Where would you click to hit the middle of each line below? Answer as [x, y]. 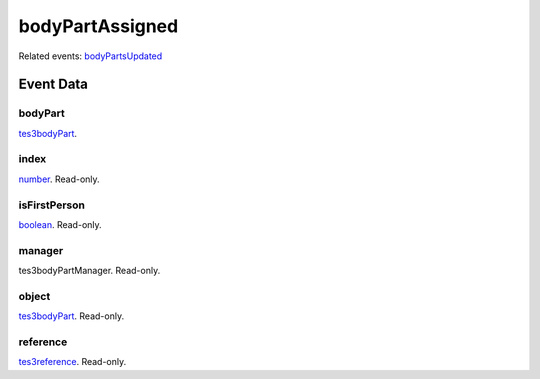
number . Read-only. [59, 179]
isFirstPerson [51, 205]
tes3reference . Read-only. [72, 362]
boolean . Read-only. [60, 224]
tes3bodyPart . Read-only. [71, 316]
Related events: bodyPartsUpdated [90, 56]
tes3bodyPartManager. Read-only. [89, 271]
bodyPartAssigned [98, 26]
